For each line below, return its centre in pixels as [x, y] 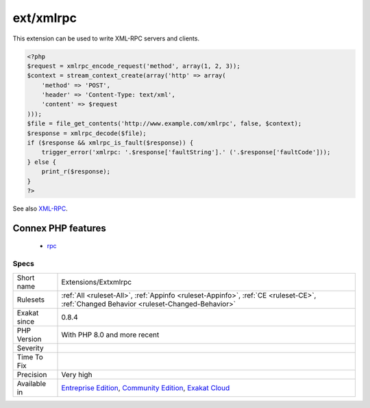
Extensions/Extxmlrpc [97, 282]
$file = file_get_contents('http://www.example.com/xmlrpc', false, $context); [164, 124]
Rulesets [30, 300]
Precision [32, 374]
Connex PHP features [59, 228]
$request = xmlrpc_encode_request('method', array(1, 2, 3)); [134, 66]
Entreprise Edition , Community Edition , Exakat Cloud [146, 387]
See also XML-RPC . [40, 208]
